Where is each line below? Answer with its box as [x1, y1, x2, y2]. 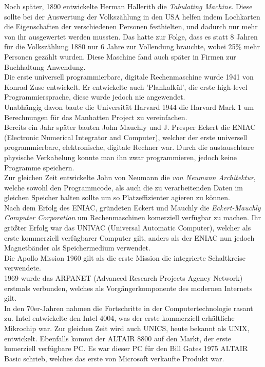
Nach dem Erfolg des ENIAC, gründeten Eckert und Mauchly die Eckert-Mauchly [4, 202, 261, 213]
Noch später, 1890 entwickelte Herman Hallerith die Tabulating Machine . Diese [4, 1, 253, 11]
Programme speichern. [4, 162, 74, 172]
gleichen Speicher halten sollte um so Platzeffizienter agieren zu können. [4, 192, 230, 203]
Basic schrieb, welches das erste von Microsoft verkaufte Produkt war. [4, 353, 224, 363]
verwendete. [4, 262, 41, 273]
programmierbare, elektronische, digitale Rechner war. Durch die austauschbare [4, 142, 254, 152]
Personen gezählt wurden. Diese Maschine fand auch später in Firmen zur [4, 51, 236, 62]
